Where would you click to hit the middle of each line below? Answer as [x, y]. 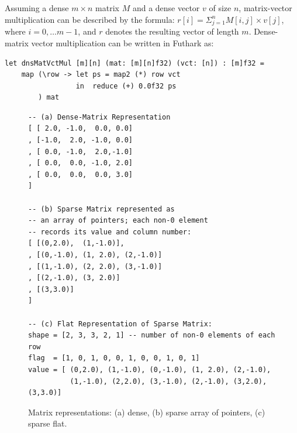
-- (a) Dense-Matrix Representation [99, 117]
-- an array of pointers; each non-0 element [118, 221]
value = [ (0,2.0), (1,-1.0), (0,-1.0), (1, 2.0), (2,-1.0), [150, 369]
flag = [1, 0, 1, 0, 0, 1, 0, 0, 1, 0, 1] [114, 358]
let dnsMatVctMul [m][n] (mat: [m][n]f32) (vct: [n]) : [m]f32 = [134, 63]
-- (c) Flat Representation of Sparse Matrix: [120, 324]
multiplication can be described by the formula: [90, 19]
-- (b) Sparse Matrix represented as [101, 209]
